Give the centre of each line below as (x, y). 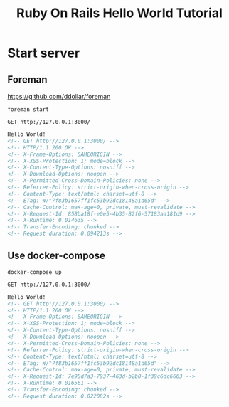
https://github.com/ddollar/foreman (59, 96)
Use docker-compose (56, 256)
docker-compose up (34, 272)
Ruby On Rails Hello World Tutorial (119, 13)
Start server (44, 53)
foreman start (28, 110)
